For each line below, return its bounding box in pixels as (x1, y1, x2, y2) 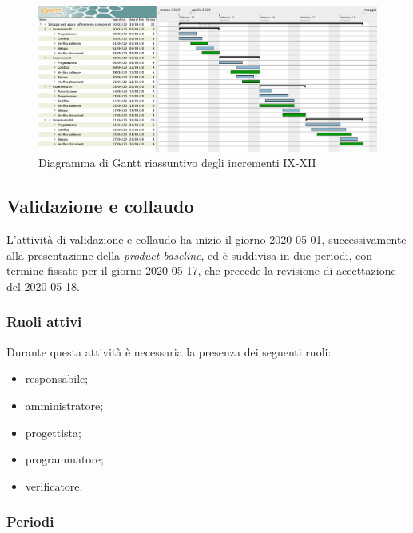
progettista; (25, 424, 81, 440)
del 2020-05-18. (6, 277, 80, 294)
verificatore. (25, 477, 83, 494)
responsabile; (25, 370, 89, 387)
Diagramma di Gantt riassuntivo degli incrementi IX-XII (38, 154, 316, 171)
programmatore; (25, 451, 104, 467)
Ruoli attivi (6, 312, 82, 332)
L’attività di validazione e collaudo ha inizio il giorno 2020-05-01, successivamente (6, 231, 407, 248)
